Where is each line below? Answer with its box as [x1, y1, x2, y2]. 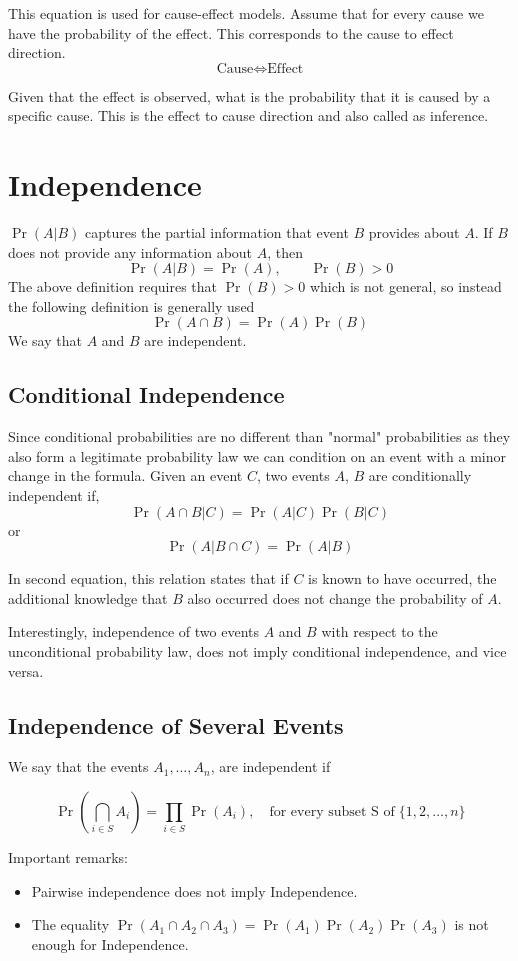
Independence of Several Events [8, 709, 344, 740]
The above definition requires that [8, 276, 218, 297]
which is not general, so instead [309, 276, 502, 297]
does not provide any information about [8, 241, 253, 262]
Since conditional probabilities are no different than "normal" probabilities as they [8, 426, 511, 447]
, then [267, 241, 303, 262]
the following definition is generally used [8, 295, 255, 316]
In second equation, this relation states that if [8, 568, 289, 589]
